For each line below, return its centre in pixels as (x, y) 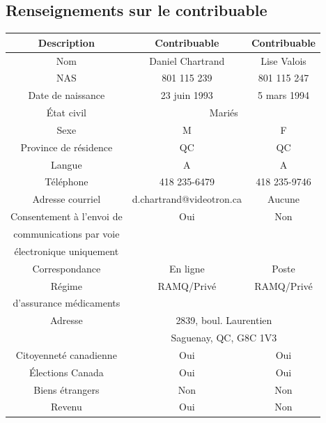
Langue (67, 164)
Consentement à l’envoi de (67, 216)
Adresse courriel (67, 199)
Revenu (66, 407)
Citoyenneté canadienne (66, 354)
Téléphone (67, 182)
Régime (66, 285)
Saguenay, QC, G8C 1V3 (224, 338)
